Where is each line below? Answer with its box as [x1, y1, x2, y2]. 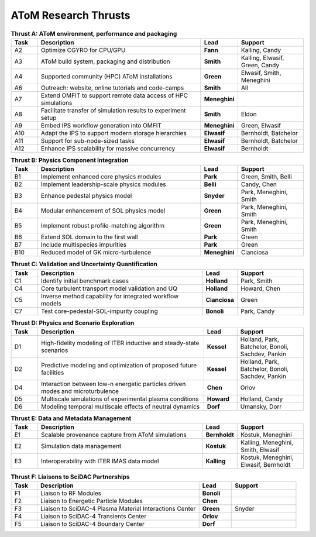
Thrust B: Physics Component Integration [11, 156, 129, 164]
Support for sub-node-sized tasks [41, 136, 135, 144]
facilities [41, 369, 64, 377]
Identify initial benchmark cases [41, 277, 129, 285]
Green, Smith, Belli [241, 173, 292, 181]
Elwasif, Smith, [241, 68, 281, 77]
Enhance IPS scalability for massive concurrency [41, 144, 176, 152]
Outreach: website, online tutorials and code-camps [41, 84, 184, 92]
